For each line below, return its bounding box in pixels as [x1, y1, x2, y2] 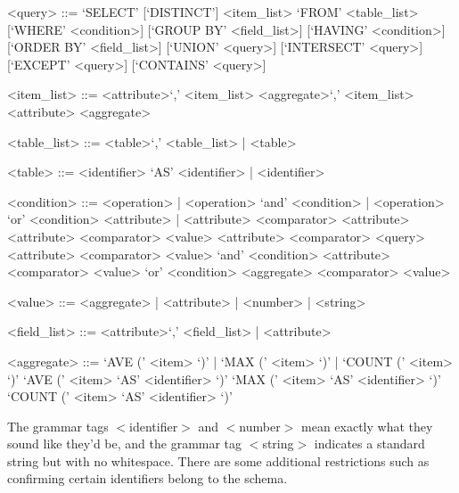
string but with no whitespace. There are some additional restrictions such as [7, 451, 430, 470]
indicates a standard [314, 434, 425, 453]
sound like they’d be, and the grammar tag [7, 434, 242, 453]
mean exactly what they [301, 416, 433, 435]
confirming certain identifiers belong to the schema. [7, 469, 288, 488]
